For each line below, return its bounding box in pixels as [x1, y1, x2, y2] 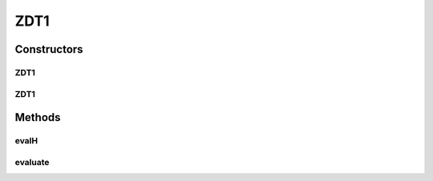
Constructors [14, 42, 83, 56]
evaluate [14, 156, 50, 167]
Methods [14, 111, 61, 124]
